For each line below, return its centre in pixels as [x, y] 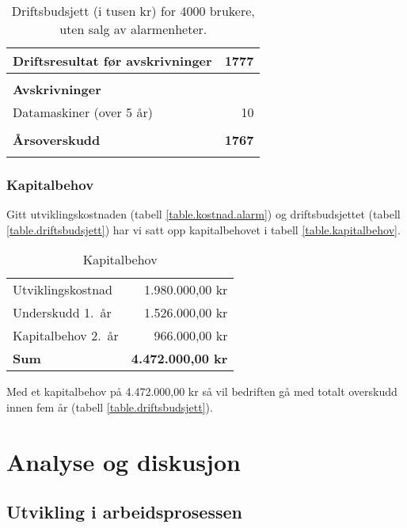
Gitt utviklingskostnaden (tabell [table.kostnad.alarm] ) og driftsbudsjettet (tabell [203, 214]
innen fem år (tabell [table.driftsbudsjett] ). [110, 407]
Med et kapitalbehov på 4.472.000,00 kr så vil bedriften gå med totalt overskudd [202, 391]
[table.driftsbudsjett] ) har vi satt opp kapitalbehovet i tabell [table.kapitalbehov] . [203, 229]
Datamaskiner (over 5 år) [83, 112]
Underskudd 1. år [62, 313]
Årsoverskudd [57, 140]
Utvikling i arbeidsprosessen [124, 512]
